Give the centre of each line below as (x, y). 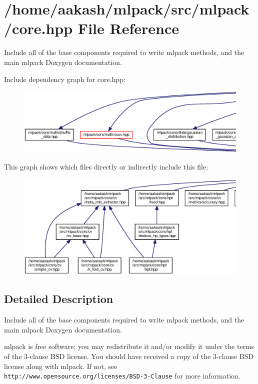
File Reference (128, 28)
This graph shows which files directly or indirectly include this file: (106, 167)
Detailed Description (59, 299)
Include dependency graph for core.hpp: (65, 79)
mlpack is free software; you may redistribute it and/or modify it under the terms (129, 346)
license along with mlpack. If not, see (61, 366)
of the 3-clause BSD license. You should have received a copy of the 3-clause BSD (129, 356)
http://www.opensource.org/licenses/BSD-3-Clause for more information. (122, 376)
